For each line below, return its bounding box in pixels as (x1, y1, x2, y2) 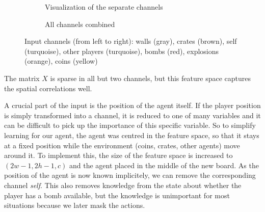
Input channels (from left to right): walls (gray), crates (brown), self (24, 36, 237, 46)
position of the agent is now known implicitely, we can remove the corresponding (4, 170, 256, 180)
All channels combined (45, 18, 115, 29)
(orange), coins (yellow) (24, 56, 98, 66)
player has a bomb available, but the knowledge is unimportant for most (4, 190, 230, 200)
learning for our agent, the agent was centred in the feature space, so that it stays (4, 129, 259, 140)
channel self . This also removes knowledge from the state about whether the (4, 179, 242, 190)
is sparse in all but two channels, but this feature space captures (50, 72, 251, 83)
